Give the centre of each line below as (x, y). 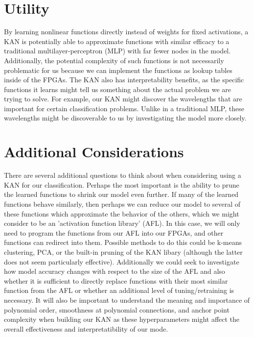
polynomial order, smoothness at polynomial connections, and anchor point (117, 309)
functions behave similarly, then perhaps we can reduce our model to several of (122, 204)
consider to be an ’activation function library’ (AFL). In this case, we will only (122, 223)
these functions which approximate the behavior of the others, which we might (122, 213)
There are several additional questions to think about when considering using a (123, 175)
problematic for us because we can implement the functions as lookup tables (118, 70)
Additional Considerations (94, 152)
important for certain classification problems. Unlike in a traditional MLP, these (124, 108)
